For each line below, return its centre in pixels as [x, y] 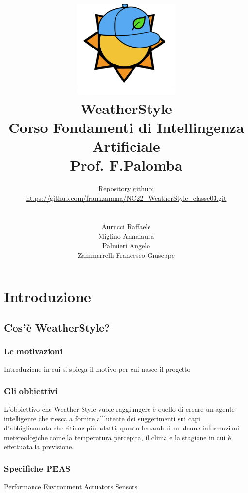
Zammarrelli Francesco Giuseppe [126, 255]
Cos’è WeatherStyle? [57, 327]
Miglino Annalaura [126, 236]
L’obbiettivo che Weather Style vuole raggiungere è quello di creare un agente [119, 409]
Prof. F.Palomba [126, 165]
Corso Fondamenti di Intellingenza [126, 127]
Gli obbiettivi [31, 390]
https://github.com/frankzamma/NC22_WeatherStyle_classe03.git [126, 198]
